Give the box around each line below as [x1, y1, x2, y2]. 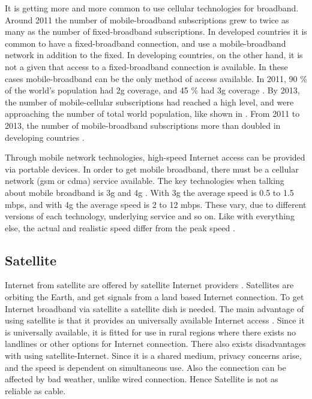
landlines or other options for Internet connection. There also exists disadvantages [5, 337, 306, 350]
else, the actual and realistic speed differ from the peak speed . [5, 221, 235, 234]
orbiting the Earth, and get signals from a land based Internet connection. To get [5, 291, 304, 303]
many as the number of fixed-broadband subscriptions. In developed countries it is [5, 25, 307, 38]
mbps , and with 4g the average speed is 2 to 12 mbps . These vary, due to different [5, 198, 307, 210]
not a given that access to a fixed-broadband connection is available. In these [5, 60, 288, 72]
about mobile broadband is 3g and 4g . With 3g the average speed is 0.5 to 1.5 [5, 186, 294, 198]
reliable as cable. [5, 384, 66, 397]
